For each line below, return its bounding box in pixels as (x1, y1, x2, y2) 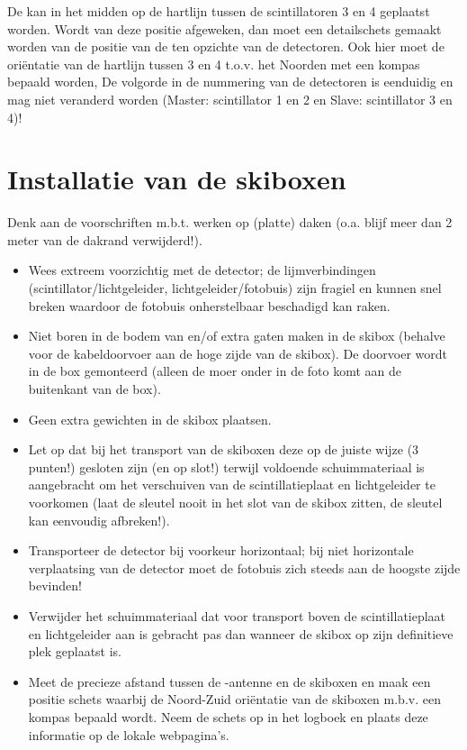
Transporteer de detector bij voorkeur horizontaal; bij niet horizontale (28, 541, 414, 560)
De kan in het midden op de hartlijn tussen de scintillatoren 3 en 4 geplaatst (7, 2, 430, 20)
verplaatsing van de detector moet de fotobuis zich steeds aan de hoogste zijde (28, 558, 461, 577)
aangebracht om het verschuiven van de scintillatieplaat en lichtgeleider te (28, 475, 436, 494)
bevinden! (28, 576, 82, 595)
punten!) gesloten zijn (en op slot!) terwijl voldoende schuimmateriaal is (28, 457, 425, 476)
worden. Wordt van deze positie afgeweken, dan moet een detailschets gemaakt (7, 19, 442, 38)
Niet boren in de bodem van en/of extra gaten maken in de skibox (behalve (28, 326, 445, 345)
